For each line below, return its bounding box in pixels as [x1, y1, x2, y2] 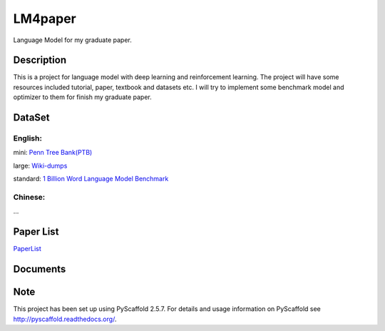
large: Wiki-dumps [13, 161, 68, 170]
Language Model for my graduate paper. [13, 36, 132, 44]
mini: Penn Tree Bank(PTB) [13, 148, 93, 157]
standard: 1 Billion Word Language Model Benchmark [13, 175, 169, 183]
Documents [13, 263, 66, 275]
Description [13, 54, 67, 66]
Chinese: [13, 192, 46, 202]
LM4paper [13, 11, 76, 26]
